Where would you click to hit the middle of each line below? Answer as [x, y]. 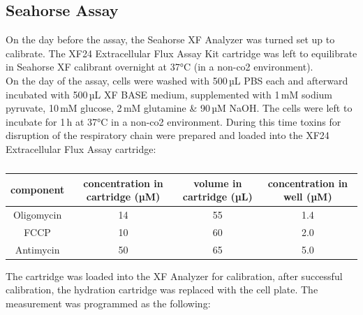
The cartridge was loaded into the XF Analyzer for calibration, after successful [174, 276]
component [38, 190]
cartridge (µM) [123, 197]
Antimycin [37, 249]
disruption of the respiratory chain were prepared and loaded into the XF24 [168, 135]
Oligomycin [37, 214]
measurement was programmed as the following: [108, 303]
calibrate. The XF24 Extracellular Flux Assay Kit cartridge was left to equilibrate [181, 53]
